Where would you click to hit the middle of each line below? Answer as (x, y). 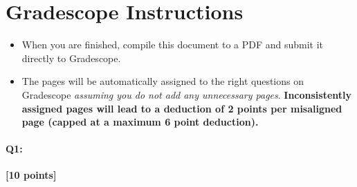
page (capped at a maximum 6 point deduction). (140, 122)
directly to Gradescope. (71, 58)
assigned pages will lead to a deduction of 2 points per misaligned (182, 108)
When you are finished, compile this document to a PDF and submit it (173, 45)
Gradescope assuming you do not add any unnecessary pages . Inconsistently (187, 94)
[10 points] (31, 175)
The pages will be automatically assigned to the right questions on (163, 81)
